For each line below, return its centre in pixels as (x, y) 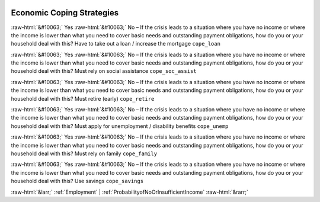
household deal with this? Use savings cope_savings (77, 181)
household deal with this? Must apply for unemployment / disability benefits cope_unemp (120, 126)
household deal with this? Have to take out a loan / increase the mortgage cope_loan (116, 44)
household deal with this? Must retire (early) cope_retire (83, 98)
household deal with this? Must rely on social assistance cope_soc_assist (104, 71)
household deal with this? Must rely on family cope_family (84, 153)
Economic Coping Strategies (65, 13)
